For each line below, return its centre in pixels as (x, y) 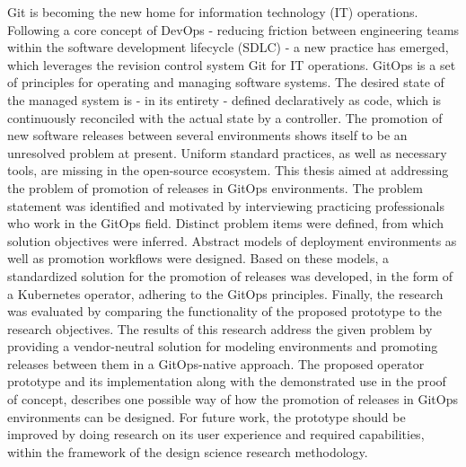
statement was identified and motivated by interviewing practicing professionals (226, 205)
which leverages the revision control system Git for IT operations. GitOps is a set (232, 64)
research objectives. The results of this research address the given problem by (220, 328)
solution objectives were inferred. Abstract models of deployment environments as (232, 240)
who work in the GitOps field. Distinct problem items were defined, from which (226, 223)
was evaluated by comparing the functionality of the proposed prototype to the (225, 311)
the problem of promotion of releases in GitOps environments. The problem (215, 187)
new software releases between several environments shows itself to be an (207, 135)
